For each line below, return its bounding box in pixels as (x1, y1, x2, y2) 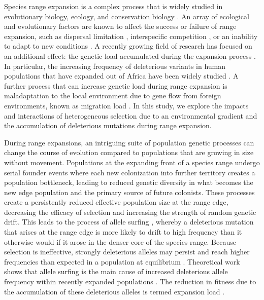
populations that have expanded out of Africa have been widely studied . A (4, 70, 239, 81)
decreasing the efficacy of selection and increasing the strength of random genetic (4, 206, 256, 217)
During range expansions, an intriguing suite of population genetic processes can (4, 137, 254, 147)
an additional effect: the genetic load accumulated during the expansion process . (4, 50, 256, 61)
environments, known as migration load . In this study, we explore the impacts (4, 100, 249, 110)
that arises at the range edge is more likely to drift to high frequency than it (4, 227, 242, 237)
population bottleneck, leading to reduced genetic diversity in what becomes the (4, 177, 253, 188)
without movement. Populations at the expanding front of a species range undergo (4, 157, 260, 167)
